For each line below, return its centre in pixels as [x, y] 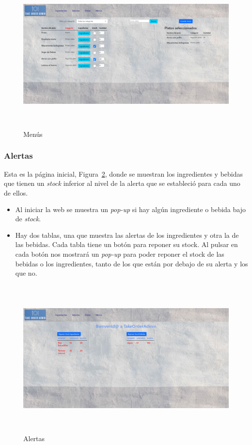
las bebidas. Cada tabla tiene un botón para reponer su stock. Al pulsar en [126, 244]
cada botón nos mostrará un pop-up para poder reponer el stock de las [120, 254]
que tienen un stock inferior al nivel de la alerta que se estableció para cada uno [122, 183]
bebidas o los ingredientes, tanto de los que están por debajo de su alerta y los [132, 263]
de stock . [28, 219]
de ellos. [16, 192]
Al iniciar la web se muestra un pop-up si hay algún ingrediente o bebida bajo [130, 209]
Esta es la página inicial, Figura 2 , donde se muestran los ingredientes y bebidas [123, 173]
